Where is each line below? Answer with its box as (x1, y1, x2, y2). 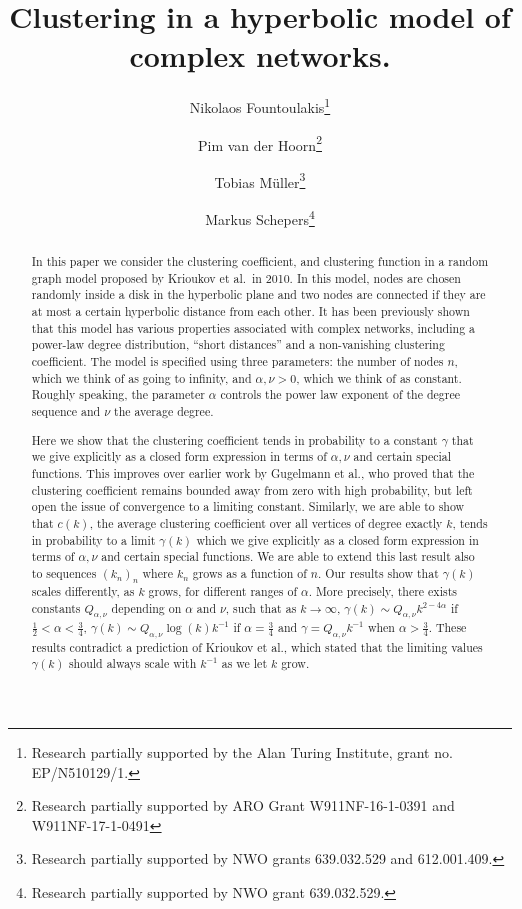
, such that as (225, 599, 297, 616)
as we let (221, 655, 268, 672)
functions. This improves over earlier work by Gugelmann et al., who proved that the (31, 464, 475, 481)
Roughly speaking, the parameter (31, 386, 205, 403)
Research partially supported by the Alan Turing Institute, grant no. (31, 741, 453, 762)
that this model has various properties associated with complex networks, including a (31, 319, 475, 336)
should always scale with (68, 655, 197, 672)
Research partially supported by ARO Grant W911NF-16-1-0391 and (31, 795, 455, 816)
